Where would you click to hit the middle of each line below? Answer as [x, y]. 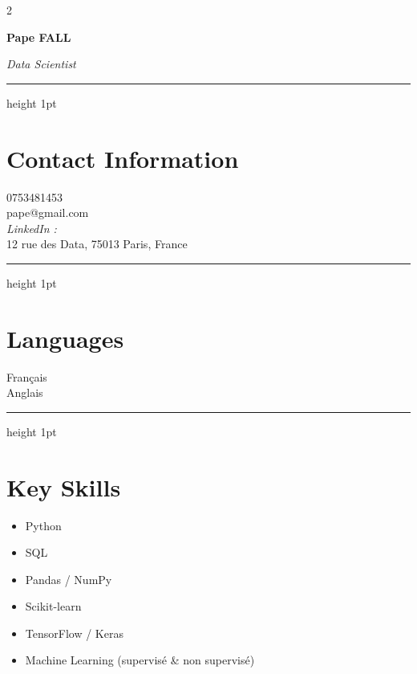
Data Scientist [41, 64]
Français [27, 376]
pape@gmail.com [48, 212]
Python [43, 525]
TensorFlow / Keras [74, 633]
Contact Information [123, 158]
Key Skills [64, 486]
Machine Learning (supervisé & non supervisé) [140, 660]
